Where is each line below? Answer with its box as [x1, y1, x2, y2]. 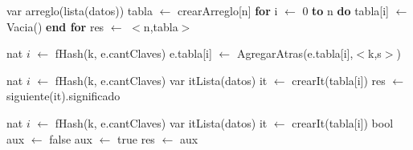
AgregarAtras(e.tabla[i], [236, 45, 354, 62]
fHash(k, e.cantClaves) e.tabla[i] [55, 45, 212, 62]
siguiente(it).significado [6, 87, 121, 104]
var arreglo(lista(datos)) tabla [6, 2, 153, 18]
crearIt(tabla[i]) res [292, 71, 386, 88]
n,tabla [143, 18, 178, 34]
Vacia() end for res [6, 18, 104, 34]
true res [117, 130, 155, 147]
